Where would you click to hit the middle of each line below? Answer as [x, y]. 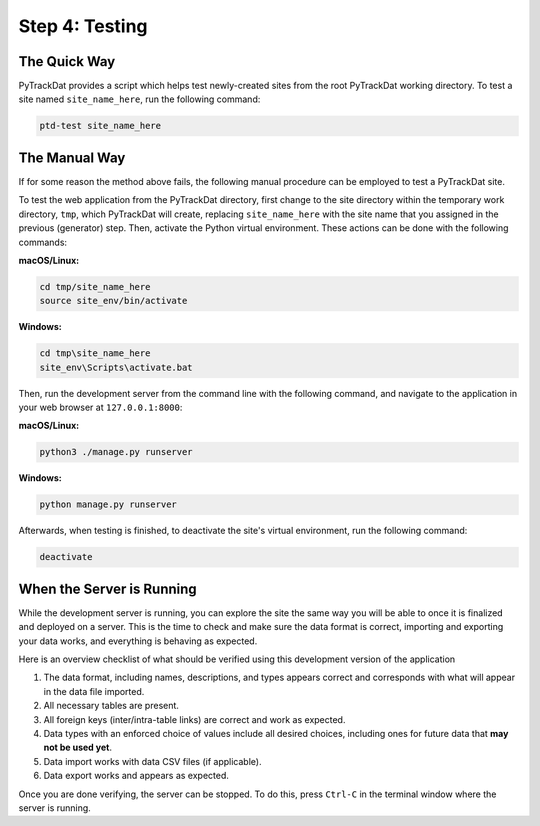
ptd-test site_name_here [100, 126]
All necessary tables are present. [111, 706]
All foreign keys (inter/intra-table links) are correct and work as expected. [194, 719]
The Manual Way [72, 157]
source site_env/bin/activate [113, 301]
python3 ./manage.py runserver [116, 452]
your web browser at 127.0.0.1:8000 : [100, 407]
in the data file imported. [94, 691]
